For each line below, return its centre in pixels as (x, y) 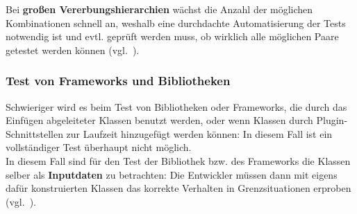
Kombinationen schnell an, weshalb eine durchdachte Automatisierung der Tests (176, 23)
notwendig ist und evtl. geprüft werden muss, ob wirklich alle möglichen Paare (172, 36)
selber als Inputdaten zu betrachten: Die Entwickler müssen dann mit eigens (172, 174)
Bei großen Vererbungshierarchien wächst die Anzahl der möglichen (159, 9)
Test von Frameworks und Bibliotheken (118, 81)
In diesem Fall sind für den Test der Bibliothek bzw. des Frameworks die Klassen (178, 160)
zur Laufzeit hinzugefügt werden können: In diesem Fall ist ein (199, 133)
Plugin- (332, 120)
